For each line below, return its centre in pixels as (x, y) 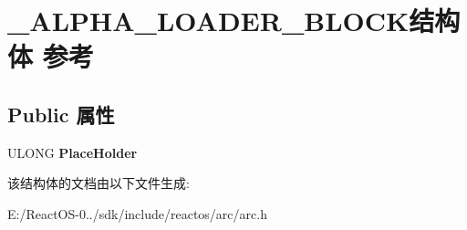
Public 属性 (61, 114)
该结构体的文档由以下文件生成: (99, 183)
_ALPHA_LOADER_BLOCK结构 (234, 21)
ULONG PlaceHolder (73, 152)
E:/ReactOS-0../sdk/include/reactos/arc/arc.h (137, 213)
